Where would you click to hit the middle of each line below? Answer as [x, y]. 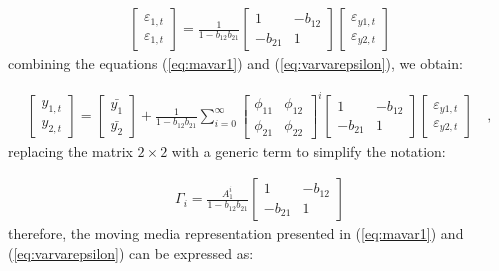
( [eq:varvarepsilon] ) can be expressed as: [131, 253]
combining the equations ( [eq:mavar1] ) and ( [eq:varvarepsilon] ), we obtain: [235, 63]
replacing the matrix [70, 150]
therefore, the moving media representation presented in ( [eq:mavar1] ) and [236, 233]
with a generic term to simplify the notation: [308, 150]
